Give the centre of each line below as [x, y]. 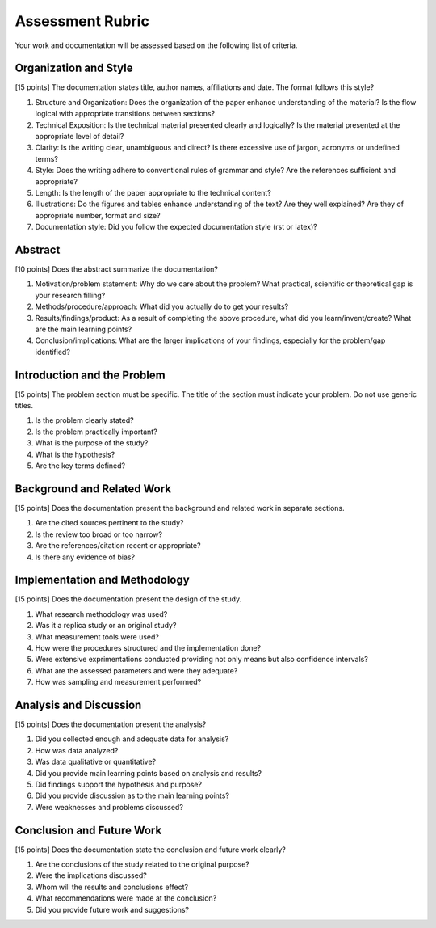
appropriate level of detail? [80, 137]
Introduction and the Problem [90, 375]
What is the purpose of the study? [92, 443]
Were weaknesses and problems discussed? [109, 807]
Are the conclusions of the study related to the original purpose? [142, 864]
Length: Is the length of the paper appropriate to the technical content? [153, 192]
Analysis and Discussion [78, 704]
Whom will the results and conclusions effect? [112, 887]
